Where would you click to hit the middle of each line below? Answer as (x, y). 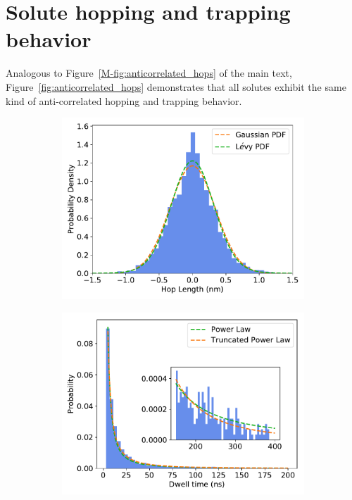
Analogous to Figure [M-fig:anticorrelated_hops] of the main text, (149, 73)
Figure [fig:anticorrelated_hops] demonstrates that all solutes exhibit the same (176, 86)
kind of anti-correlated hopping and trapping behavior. (124, 100)
